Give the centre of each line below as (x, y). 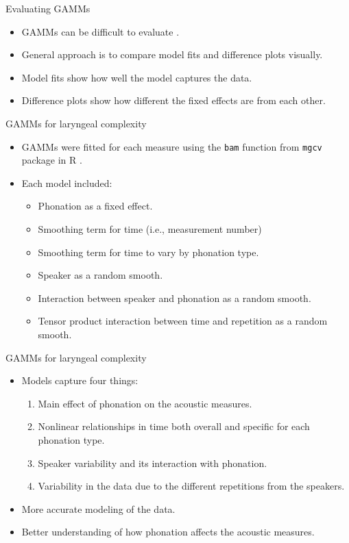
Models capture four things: (80, 380)
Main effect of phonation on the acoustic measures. (145, 403)
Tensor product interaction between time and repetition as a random (183, 321)
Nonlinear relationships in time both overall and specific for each (174, 426)
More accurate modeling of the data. (98, 508)
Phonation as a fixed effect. (95, 206)
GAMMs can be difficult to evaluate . (100, 31)
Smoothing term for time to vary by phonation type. (148, 252)
